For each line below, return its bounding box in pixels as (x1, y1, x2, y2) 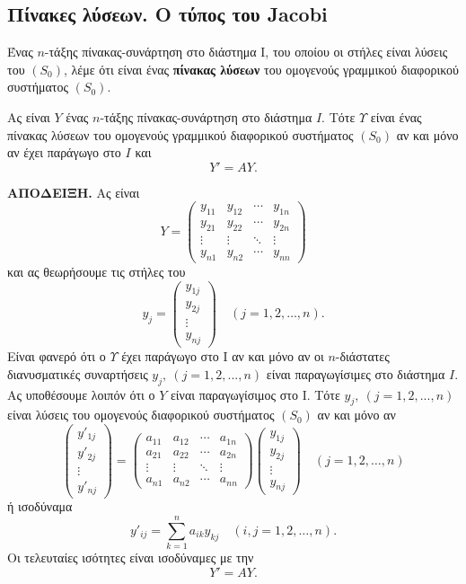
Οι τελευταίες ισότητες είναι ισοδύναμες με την (7, 548, 254, 567)
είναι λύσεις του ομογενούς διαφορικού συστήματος (7, 405, 275, 424)
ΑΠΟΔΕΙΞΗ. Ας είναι (7, 182, 140, 201)
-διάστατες (335, 347, 390, 366)
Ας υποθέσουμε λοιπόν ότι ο (7, 385, 155, 403)
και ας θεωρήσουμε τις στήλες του (7, 261, 186, 280)
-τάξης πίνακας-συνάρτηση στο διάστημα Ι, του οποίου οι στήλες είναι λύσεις (44, 42, 448, 61)
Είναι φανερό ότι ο (7, 347, 106, 366)
